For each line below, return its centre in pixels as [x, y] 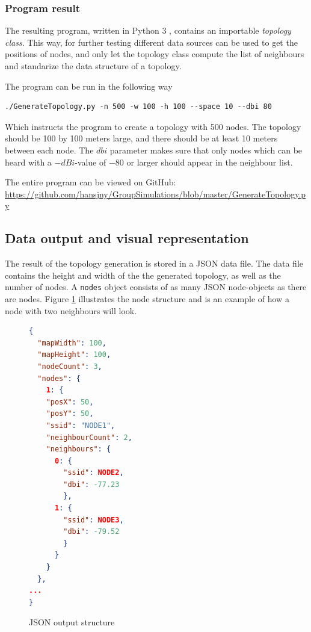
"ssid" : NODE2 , [94, 473]
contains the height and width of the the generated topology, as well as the [143, 275]
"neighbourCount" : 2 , [89, 437]
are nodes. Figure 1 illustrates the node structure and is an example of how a [147, 298]
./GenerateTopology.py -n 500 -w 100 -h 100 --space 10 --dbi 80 [138, 107]
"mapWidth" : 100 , [72, 343]
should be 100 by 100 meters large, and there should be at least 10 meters [141, 138]
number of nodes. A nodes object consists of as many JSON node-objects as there [156, 287]
